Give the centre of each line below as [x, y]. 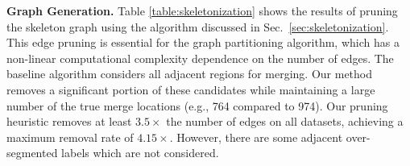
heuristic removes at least [69, 121]
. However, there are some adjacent [256, 137]
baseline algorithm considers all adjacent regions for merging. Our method [190, 74]
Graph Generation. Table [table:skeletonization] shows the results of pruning [202, 10]
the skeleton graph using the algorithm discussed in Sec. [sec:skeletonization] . [198, 26]
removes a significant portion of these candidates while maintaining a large [191, 89]
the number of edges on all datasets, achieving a [285, 121]
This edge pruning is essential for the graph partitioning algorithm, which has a [203, 42]
